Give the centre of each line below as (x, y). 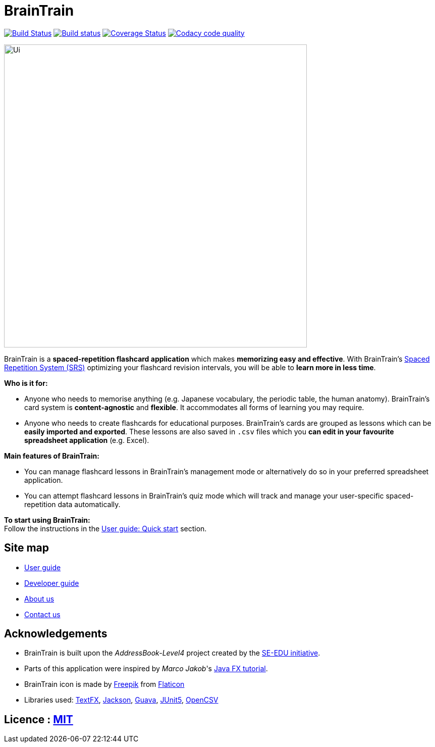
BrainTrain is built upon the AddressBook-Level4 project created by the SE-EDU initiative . (172, 653)
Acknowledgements (56, 634)
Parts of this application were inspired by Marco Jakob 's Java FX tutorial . (146, 669)
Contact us (42, 614)
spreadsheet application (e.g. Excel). (87, 440)
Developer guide (52, 583)
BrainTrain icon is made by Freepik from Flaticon (104, 684)
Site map (27, 548)
